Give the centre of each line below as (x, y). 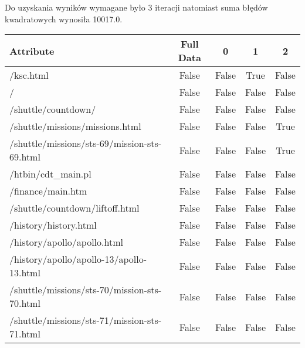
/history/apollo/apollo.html (66, 242)
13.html (25, 273)
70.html (25, 303)
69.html (25, 157)
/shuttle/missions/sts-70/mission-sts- (86, 290)
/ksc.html (29, 75)
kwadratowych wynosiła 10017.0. (64, 19)
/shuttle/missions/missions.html (75, 126)
